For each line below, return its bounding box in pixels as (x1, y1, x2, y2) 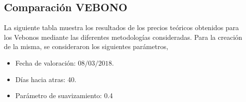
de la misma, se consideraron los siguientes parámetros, (4, 41, 168, 51)
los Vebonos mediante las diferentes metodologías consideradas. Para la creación (4, 32, 243, 42)
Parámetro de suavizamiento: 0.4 (15, 90, 113, 101)
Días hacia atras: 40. (15, 74, 77, 84)
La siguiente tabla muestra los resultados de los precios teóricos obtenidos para (4, 22, 239, 33)
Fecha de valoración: (15, 57, 76, 68)
